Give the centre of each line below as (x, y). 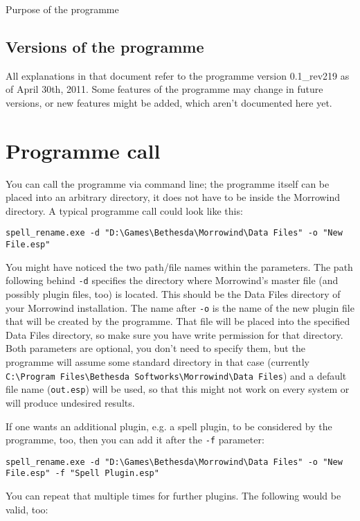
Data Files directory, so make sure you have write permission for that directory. (174, 334)
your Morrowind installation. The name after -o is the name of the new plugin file (180, 307)
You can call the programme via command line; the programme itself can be (168, 183)
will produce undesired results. (70, 402)
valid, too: (27, 509)
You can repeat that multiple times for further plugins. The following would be (173, 496)
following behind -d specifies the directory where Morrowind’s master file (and (172, 280)
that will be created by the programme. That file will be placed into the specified (178, 321)
